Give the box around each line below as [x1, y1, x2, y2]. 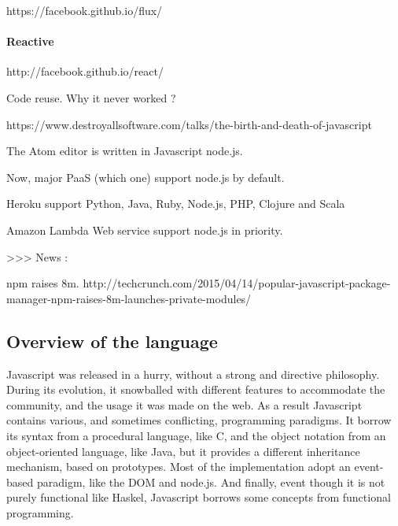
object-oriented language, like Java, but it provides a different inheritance [6, 443, 360, 459]
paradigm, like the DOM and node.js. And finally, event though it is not [36, 473, 385, 490]
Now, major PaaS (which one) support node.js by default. [6, 169, 285, 185]
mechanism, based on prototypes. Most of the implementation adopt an [6, 458, 351, 475]
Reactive [6, 33, 54, 50]
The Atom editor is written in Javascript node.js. [6, 143, 243, 159]
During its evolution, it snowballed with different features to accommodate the [6, 381, 385, 398]
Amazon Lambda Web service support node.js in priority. [6, 221, 283, 238]
